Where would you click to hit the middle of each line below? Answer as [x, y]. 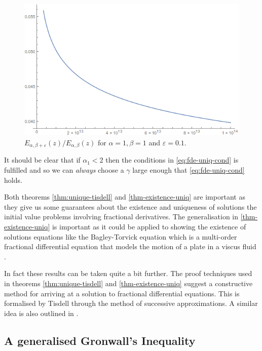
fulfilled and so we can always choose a [64, 170]
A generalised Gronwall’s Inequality [100, 340]
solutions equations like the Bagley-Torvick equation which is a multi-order [121, 236]
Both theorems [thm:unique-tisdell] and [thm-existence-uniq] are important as [125, 197]
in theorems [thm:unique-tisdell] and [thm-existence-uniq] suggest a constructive [128, 283]
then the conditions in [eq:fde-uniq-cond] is [172, 160]
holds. [13, 180]
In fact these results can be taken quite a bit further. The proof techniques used [128, 273]
